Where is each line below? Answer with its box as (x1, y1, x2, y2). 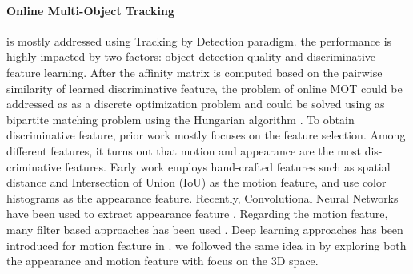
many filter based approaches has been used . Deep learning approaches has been (6, 220, 403, 237)
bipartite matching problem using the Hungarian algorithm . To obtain (6, 111, 355, 127)
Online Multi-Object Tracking (6, 2, 174, 18)
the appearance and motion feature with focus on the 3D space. (6, 252, 319, 269)
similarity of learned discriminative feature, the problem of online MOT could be (6, 79, 403, 96)
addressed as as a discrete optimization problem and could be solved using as (6, 95, 385, 112)
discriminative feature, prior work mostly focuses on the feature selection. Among (6, 127, 406, 143)
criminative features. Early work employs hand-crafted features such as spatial (6, 158, 391, 175)
